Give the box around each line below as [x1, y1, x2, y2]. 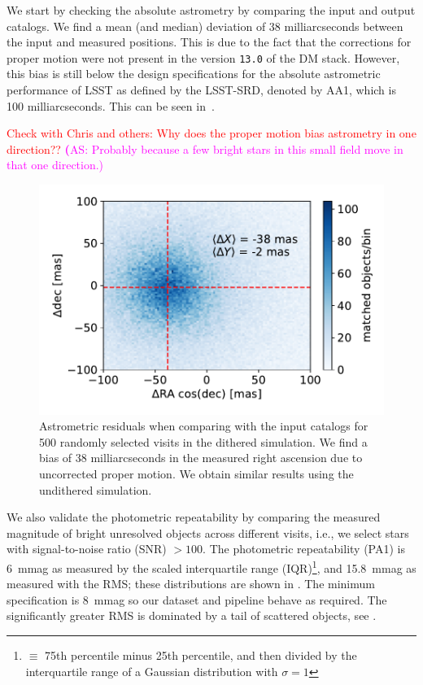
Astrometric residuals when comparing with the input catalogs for [39, 417, 368, 434]
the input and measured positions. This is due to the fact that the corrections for [7, 33, 412, 50]
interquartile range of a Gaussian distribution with [25, 662, 278, 679]
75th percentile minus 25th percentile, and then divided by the [45, 647, 357, 664]
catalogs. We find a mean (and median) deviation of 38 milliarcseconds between [7, 17, 403, 34]
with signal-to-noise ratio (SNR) [7, 540, 167, 557]
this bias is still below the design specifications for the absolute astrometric [7, 65, 381, 82]
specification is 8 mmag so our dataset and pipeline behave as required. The [7, 591, 387, 608]
